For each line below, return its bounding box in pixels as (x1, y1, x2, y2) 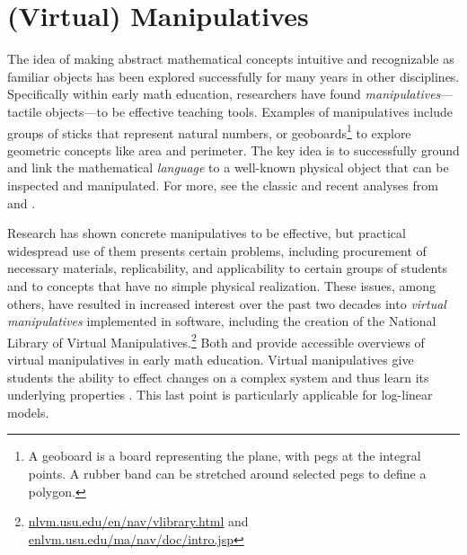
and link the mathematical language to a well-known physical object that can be (7, 158, 449, 177)
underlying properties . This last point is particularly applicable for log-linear (7, 385, 433, 404)
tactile (7, 101, 42, 120)
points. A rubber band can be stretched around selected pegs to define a (28, 463, 427, 482)
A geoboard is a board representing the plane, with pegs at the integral (28, 446, 421, 465)
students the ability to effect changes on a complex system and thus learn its (7, 367, 429, 386)
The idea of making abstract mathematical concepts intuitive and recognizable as (7, 49, 454, 68)
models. (7, 402, 49, 421)
